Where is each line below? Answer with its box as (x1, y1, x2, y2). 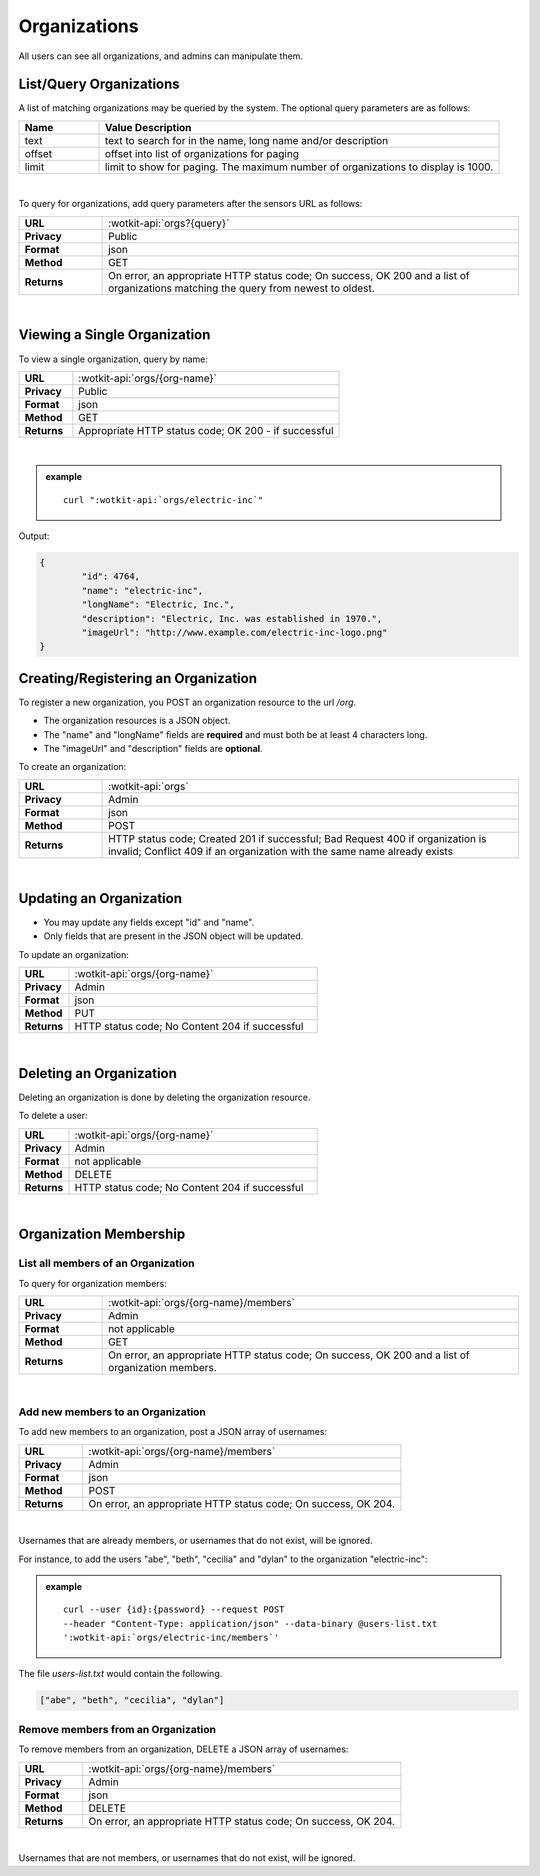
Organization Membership (18, 1226, 186, 1243)
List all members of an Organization (18, 1256, 195, 1270)
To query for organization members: (18, 1277, 167, 1289)
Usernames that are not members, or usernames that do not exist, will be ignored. (18, 1851, 356, 1864)
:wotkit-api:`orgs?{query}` (108, 216, 230, 230)
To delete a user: (18, 1110, 89, 1122)
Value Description (104, 120, 192, 134)
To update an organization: (18, 948, 129, 960)
